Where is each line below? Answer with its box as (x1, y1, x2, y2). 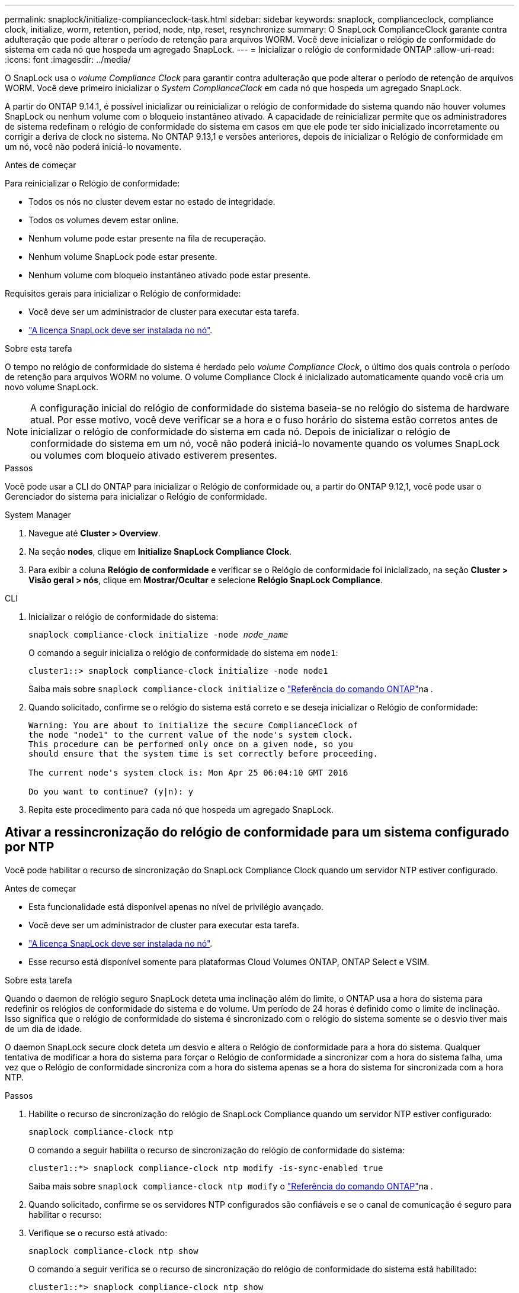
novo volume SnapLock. (5, 382, 99, 392)
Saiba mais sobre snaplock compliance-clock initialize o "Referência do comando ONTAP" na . (28, 684, 433, 694)
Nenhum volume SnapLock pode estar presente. (28, 252, 217, 262)
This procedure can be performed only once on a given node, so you (28, 739, 353, 749)
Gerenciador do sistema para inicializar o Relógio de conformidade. (5, 491, 268, 501)
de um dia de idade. (5, 1023, 82, 1034)
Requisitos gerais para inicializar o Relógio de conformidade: (5, 288, 241, 298)
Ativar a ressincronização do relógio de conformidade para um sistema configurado (5, 825, 510, 840)
